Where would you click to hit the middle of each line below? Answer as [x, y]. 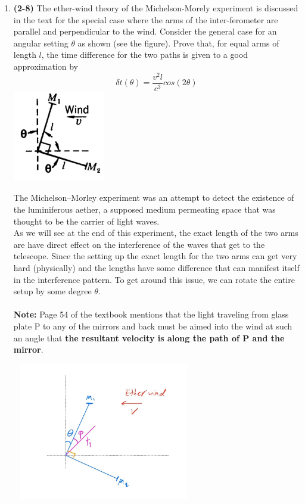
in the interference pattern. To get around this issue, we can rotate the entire [154, 279]
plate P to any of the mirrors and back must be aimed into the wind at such [153, 326]
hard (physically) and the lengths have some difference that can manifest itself [156, 268]
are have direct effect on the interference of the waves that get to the [139, 244]
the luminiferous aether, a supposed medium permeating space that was [144, 209]
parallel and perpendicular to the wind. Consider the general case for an [145, 31]
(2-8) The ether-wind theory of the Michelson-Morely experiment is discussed [156, 8]
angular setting [41, 43]
